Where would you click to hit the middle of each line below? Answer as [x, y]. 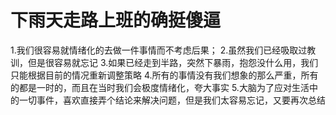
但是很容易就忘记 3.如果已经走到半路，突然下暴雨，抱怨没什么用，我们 [173, 62]
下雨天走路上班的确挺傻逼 [116, 20]
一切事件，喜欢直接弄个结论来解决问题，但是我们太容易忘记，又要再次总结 [172, 100]
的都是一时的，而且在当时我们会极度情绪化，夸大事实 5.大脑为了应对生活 [160, 87]
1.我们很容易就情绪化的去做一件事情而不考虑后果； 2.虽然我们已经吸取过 [159, 50]
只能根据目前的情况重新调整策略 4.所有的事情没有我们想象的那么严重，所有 [164, 75]
